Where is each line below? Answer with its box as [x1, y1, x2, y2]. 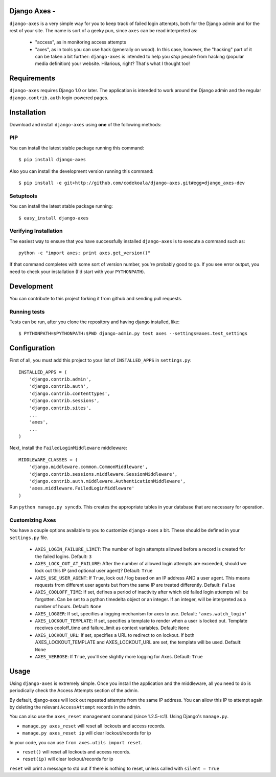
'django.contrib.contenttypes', [29, 390, 110, 396]
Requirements [9, 74, 56, 83]
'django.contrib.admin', [29, 376, 91, 382]
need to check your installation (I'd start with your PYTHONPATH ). [9, 269, 146, 275]
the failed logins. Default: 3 [35, 553, 92, 560]
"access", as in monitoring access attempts [35, 39, 126, 46]
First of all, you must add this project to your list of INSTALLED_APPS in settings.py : [9, 357, 192, 363]
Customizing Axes [9, 517, 56, 524]
